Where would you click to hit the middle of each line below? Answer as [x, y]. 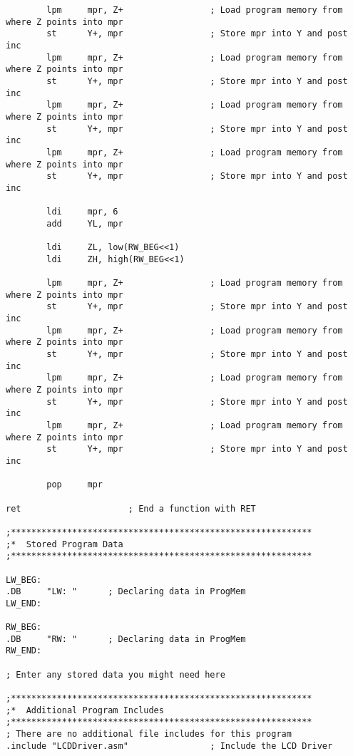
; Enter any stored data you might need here [116, 674]
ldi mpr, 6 [82, 212]
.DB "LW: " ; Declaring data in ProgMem [126, 592]
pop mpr [75, 485]
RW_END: [24, 651]
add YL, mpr [85, 223]
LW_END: [24, 603]
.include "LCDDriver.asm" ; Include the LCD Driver [169, 746]
